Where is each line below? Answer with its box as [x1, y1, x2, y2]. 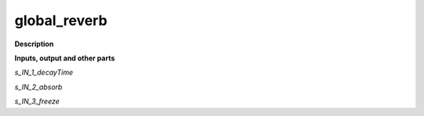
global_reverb [14, 12, 108, 29]
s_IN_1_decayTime [14, 67, 74, 78]
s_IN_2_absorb [14, 82, 63, 92]
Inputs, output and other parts [14, 53, 115, 63]
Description [14, 39, 54, 49]
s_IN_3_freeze [14, 96, 60, 106]
